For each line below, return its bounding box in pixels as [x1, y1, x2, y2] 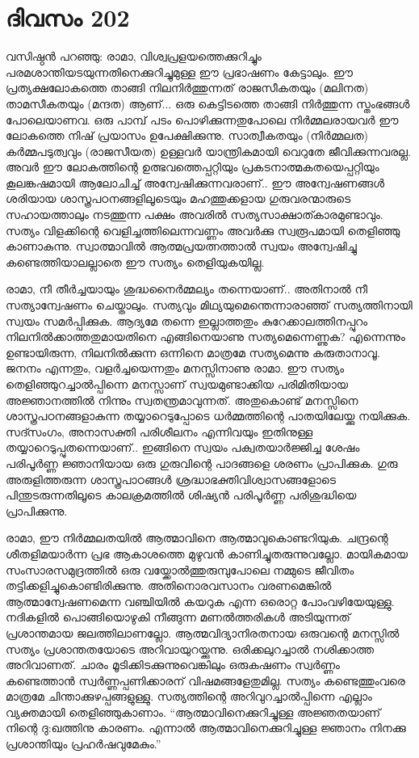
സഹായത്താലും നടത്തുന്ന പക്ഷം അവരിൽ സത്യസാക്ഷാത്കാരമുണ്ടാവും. [6, 206, 383, 223]
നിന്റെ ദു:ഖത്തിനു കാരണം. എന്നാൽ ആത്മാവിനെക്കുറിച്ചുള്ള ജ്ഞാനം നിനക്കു [6, 719, 406, 736]
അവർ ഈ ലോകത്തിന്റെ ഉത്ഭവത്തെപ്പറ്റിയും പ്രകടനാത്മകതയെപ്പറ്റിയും [6, 158, 379, 175]
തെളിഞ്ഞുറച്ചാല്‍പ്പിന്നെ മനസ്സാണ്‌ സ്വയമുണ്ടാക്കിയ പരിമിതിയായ [6, 376, 349, 392]
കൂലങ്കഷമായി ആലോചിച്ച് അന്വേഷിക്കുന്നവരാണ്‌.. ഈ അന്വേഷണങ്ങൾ [6, 174, 384, 191]
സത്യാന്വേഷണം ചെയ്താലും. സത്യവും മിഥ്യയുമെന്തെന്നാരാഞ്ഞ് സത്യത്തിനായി [6, 297, 413, 314]
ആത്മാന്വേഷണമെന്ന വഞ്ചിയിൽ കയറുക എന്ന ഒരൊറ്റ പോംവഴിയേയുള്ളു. [6, 592, 395, 609]
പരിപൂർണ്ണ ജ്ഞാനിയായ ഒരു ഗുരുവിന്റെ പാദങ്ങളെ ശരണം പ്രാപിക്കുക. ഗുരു [6, 454, 398, 471]
